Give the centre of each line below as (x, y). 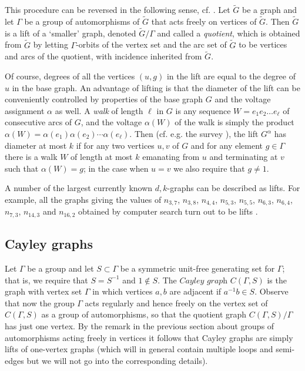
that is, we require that (46, 280)
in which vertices (123, 291)
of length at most (102, 157)
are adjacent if (195, 291)
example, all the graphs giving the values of (83, 199)
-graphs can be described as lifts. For (234, 188)
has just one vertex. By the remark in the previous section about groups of (140, 326)
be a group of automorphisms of (82, 21)
